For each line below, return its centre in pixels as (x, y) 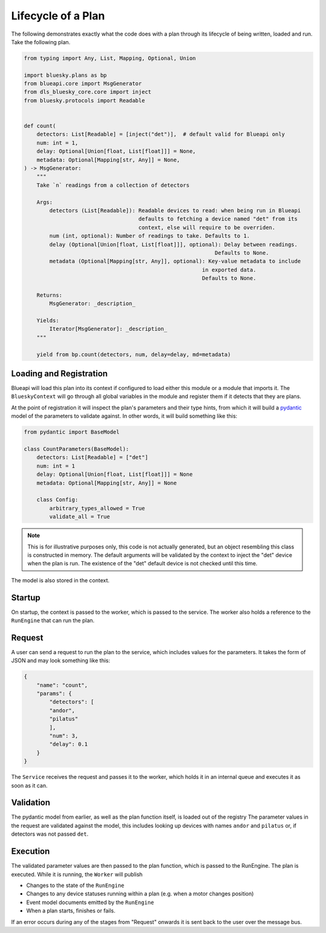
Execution (30, 852)
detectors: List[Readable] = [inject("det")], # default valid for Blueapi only (161, 134)
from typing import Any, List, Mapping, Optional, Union (110, 58)
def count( (40, 126)
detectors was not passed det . (50, 834)
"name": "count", (62, 685)
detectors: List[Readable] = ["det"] (92, 457)
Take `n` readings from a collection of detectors (113, 185)
